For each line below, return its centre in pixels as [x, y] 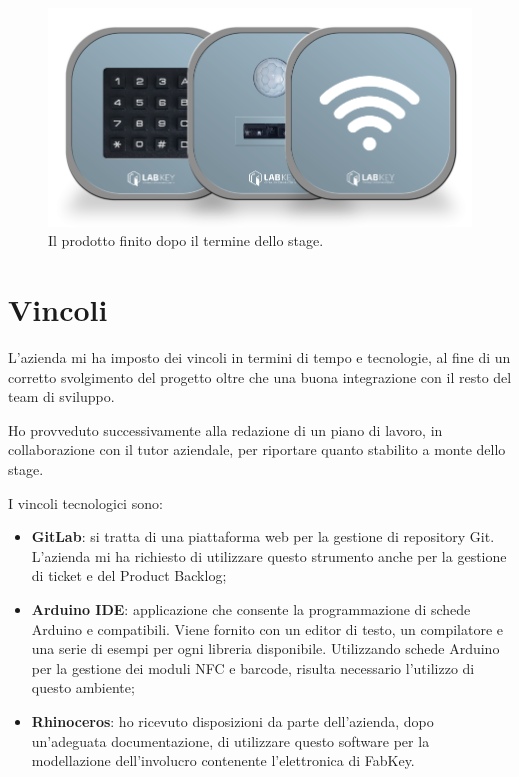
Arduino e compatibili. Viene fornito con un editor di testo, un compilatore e [267, 628]
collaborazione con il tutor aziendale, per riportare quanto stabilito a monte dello [257, 449]
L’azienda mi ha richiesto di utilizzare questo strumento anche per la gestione [269, 555]
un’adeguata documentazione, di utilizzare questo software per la [230, 740]
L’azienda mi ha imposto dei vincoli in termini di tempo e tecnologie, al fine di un [259, 357]
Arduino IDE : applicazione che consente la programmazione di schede [251, 608]
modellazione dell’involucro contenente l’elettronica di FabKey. [223, 760]
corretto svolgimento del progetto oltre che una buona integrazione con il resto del [260, 376]
